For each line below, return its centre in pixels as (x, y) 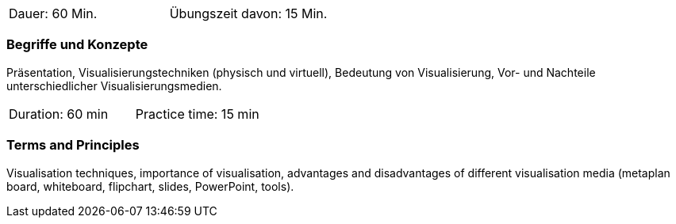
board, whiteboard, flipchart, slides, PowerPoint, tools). (150, 186)
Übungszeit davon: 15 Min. (248, 13)
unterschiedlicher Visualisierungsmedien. (114, 85)
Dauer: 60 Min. (53, 13)
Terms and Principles (73, 145)
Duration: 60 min (59, 114)
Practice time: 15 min (197, 114)
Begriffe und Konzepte (77, 45)
